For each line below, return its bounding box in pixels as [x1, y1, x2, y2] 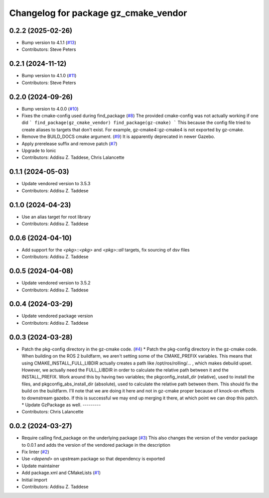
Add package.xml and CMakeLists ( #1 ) [21, 470, 101, 476]
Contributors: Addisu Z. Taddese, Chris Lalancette [21, 154, 125, 160]
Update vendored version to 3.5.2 [21, 280, 91, 286]
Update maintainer [21, 463, 60, 469]
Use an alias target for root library [21, 214, 91, 220]
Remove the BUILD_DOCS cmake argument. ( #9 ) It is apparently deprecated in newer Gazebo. [21, 133, 215, 139]
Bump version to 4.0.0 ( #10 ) [21, 106, 79, 112]
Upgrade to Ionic [21, 147, 56, 153]
